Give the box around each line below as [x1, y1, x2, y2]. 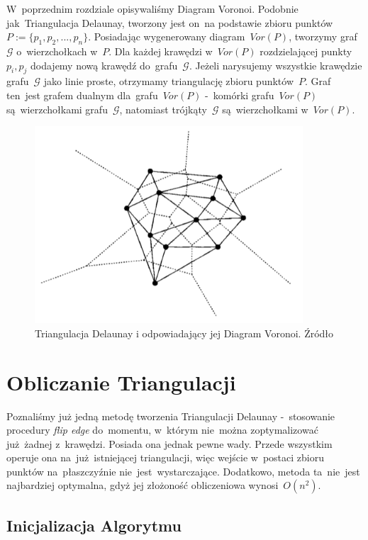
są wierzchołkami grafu [6, 101, 108, 116]
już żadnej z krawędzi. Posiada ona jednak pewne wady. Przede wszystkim [6, 436, 333, 451]
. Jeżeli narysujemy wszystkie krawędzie [189, 57, 362, 72]
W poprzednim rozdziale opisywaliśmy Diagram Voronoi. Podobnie [6, 1, 299, 16]
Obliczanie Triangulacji [6, 367, 236, 396]
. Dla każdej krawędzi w [108, 43, 213, 58]
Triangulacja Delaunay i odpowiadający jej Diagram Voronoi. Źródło [35, 325, 334, 340]
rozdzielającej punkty [260, 43, 352, 58]
